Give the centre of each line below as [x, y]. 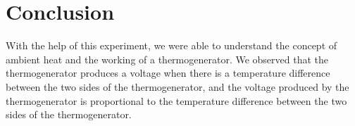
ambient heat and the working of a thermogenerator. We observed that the [167, 59]
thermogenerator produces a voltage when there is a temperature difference [168, 73]
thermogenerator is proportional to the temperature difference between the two [176, 100]
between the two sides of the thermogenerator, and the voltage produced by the [177, 86]
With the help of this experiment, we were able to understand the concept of [172, 45]
